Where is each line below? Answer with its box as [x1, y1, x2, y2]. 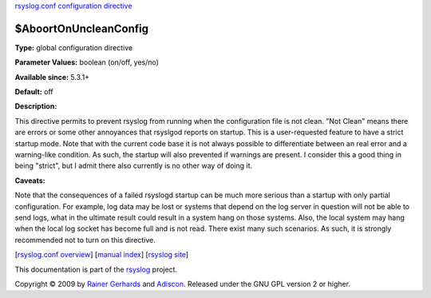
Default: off [14, 87, 53, 97]
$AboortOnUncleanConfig [14, 22, 149, 35]
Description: [14, 101, 57, 111]
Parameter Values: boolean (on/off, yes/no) [14, 58, 160, 67]
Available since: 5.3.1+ [14, 72, 90, 81]
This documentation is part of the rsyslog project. [14, 264, 178, 274]
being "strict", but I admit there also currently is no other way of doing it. [14, 161, 253, 171]
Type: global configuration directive [14, 42, 133, 52]
